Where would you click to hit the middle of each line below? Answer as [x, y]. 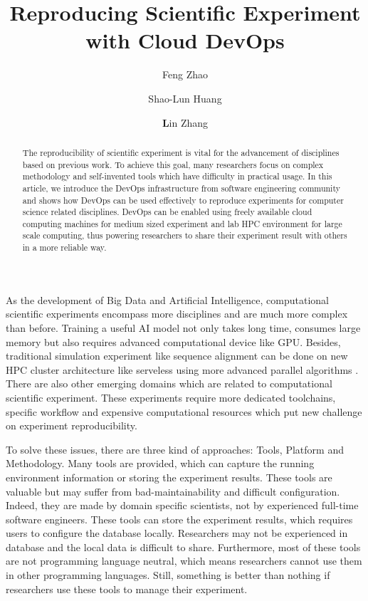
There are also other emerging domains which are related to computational [169, 383]
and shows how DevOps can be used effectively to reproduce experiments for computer [183, 200]
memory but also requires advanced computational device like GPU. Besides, [173, 341]
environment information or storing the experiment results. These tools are [169, 477]
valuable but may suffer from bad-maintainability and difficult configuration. [173, 491]
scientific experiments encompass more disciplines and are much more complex [177, 314]
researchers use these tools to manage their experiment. [127, 589]
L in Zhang [185, 122]
